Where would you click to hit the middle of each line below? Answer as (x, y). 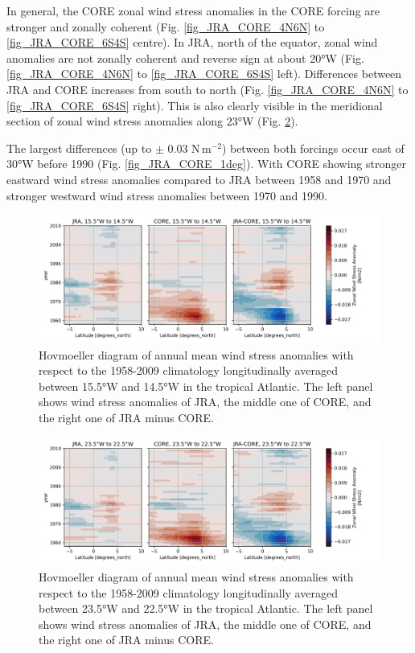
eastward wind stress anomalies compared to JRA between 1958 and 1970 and (199, 179)
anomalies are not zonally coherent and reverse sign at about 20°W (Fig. (185, 57)
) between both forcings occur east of (313, 148)
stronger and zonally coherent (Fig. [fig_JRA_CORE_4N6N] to (166, 26)
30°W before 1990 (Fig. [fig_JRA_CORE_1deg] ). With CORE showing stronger (206, 164)
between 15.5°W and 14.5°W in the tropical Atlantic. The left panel (206, 386)
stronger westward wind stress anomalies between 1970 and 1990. (167, 195)
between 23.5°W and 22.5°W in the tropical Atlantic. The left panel (206, 608)
